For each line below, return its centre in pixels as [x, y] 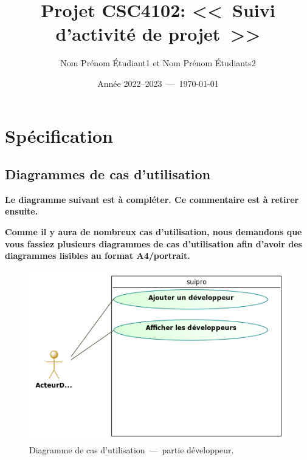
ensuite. [22, 211]
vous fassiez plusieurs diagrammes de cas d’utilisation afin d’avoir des [153, 243]
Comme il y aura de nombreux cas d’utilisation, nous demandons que [153, 232]
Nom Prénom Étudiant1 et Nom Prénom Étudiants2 [158, 63]
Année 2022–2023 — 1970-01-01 [158, 83]
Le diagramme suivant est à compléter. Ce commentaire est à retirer [152, 199]
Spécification [59, 135]
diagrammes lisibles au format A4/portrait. [98, 256]
